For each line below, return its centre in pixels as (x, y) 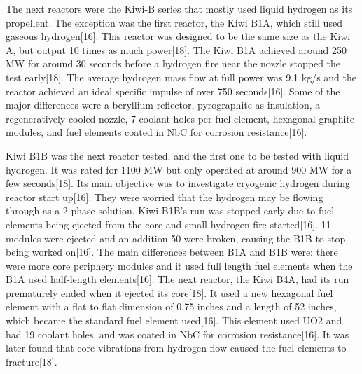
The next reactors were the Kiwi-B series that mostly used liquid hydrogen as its (179, 8)
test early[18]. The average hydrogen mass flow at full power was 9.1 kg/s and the (181, 77)
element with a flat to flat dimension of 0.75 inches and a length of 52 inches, (171, 306)
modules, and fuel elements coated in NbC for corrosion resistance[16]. (156, 132)
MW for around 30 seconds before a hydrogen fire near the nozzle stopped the (173, 63)
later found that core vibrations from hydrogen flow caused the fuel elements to (176, 348)
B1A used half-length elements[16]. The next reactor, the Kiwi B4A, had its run (177, 279)
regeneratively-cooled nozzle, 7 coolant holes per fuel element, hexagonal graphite (180, 118)
